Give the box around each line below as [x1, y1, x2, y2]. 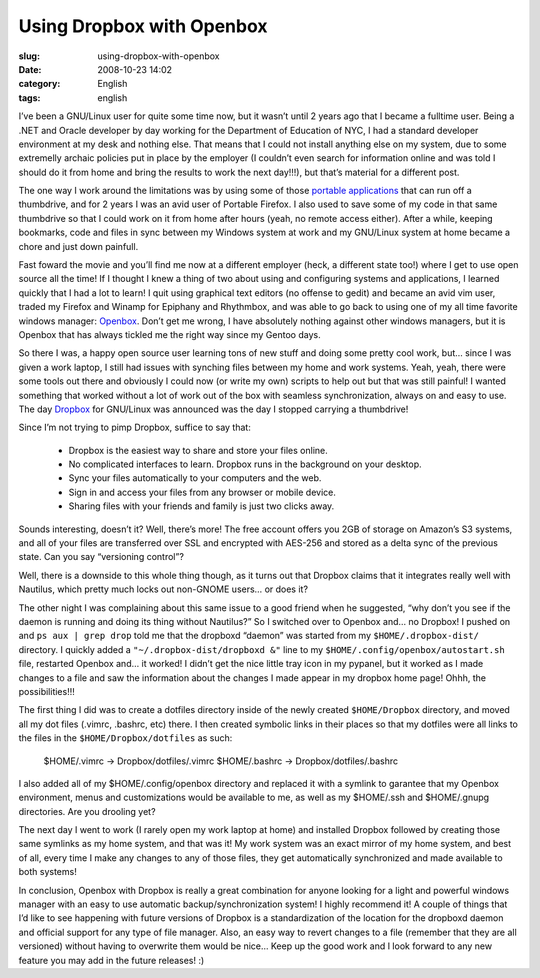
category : [18, 78, 61, 90]
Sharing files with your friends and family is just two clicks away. [68, 500, 335, 512]
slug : [18, 50, 40, 62]
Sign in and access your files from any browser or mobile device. [68, 486, 337, 498]
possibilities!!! [18, 685, 75, 697]
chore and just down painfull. [18, 240, 139, 252]
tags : [18, 91, 41, 104]
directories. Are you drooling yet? [18, 805, 156, 817]
